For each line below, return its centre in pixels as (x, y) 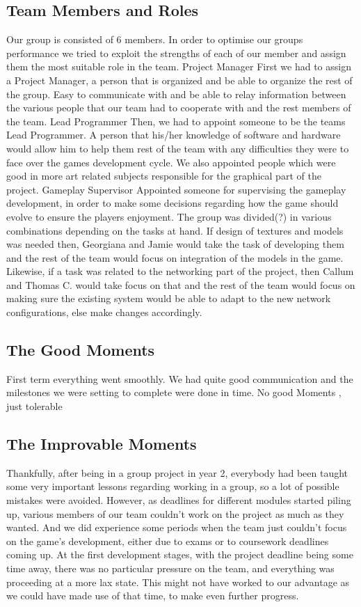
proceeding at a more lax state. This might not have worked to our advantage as (178, 582)
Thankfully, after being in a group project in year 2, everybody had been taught (177, 472)
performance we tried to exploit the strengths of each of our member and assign (176, 53)
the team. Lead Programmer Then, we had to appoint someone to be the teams (176, 121)
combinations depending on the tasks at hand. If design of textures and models (175, 230)
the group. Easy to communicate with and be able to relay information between (176, 94)
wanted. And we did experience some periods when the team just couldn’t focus (177, 527)
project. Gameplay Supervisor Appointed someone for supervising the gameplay (176, 189)
